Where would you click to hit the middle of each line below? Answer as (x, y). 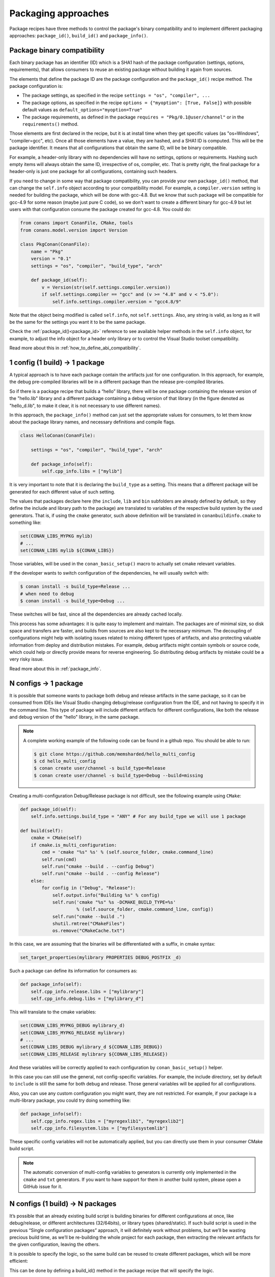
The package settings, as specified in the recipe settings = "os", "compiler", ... (116, 96)
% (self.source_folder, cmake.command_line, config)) (145, 909)
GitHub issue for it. (43, 1186)
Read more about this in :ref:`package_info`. (56, 669)
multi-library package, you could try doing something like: (70, 1100)
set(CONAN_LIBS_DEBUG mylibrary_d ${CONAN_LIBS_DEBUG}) (91, 1047)
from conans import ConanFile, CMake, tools (77, 223)
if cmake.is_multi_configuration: (74, 845)
